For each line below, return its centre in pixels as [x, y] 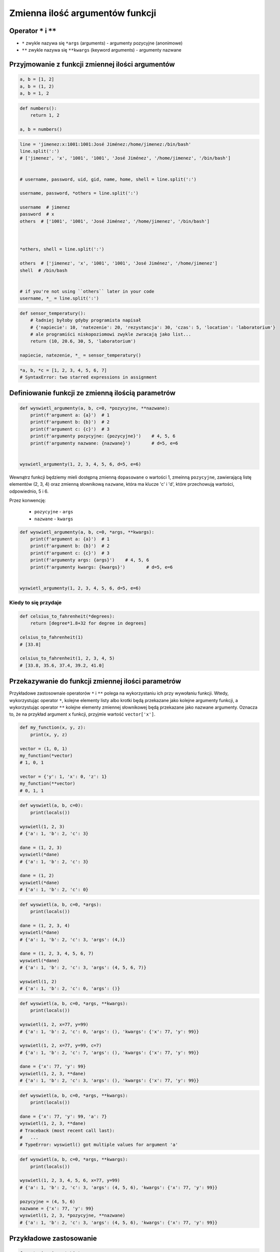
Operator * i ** [33, 31]
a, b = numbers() [41, 129]
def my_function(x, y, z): [53, 728]
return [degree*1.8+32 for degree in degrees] [88, 623]
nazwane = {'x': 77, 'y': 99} [57, 1208]
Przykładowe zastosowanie [53, 1239]
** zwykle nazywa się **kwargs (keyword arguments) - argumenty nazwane [102, 50]
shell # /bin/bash [43, 270]
